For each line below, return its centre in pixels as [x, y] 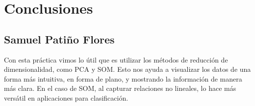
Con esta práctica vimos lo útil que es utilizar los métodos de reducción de [116, 59]
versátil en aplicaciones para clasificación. [66, 97]
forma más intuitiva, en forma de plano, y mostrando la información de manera [123, 78]
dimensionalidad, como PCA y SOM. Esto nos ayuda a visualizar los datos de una [127, 69]
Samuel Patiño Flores [59, 39]
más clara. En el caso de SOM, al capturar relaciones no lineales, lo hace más [120, 88]
